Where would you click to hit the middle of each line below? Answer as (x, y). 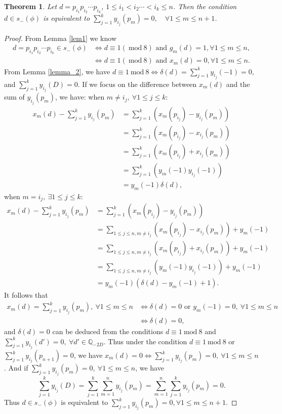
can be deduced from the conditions (108, 331)
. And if (16, 368)
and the (238, 84)
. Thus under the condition (145, 341)
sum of (14, 97)
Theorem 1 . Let (31, 6)
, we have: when (80, 97)
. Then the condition (205, 6)
